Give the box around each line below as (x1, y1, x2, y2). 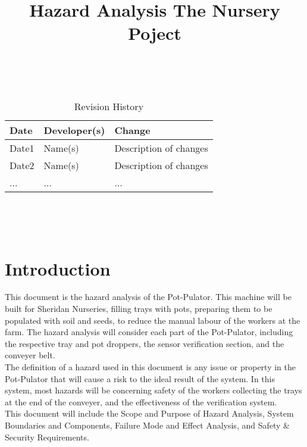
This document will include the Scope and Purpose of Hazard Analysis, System (5, 407, 294, 420)
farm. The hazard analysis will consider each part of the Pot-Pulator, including (5, 326, 293, 338)
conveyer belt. (5, 349, 55, 361)
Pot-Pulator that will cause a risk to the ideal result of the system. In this (5, 372, 275, 385)
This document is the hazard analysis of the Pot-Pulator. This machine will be (5, 290, 292, 303)
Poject (128, 21, 181, 45)
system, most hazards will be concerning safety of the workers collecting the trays (5, 384, 302, 396)
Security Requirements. (5, 430, 89, 443)
